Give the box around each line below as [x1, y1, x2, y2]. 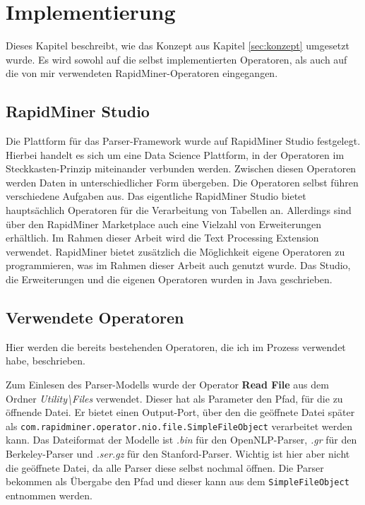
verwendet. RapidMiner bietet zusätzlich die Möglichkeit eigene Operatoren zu [6, 244, 345, 259]
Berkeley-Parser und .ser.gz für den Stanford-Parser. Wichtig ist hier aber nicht [6, 446, 350, 461]
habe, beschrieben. [6, 353, 85, 368]
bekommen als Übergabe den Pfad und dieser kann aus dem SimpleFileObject [6, 474, 349, 489]
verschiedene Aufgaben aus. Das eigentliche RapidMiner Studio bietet [6, 189, 306, 203]
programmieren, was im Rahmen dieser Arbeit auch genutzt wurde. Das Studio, [6, 258, 351, 273]
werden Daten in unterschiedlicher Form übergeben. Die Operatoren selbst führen [6, 174, 359, 189]
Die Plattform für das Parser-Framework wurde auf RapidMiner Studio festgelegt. [6, 133, 361, 148]
